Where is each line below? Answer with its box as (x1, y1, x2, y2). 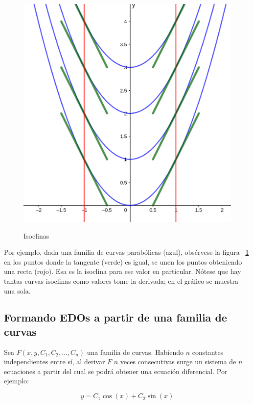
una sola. (4, 285, 31, 296)
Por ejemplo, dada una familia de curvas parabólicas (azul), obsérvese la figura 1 (4, 247, 249, 257)
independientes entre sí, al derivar (4, 356, 105, 367)
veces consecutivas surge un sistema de (120, 356, 236, 367)
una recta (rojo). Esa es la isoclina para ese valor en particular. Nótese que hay (4, 266, 241, 276)
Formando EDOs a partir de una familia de (4, 309, 227, 324)
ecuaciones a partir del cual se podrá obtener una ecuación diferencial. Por (4, 366, 228, 376)
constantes (192, 347, 224, 357)
